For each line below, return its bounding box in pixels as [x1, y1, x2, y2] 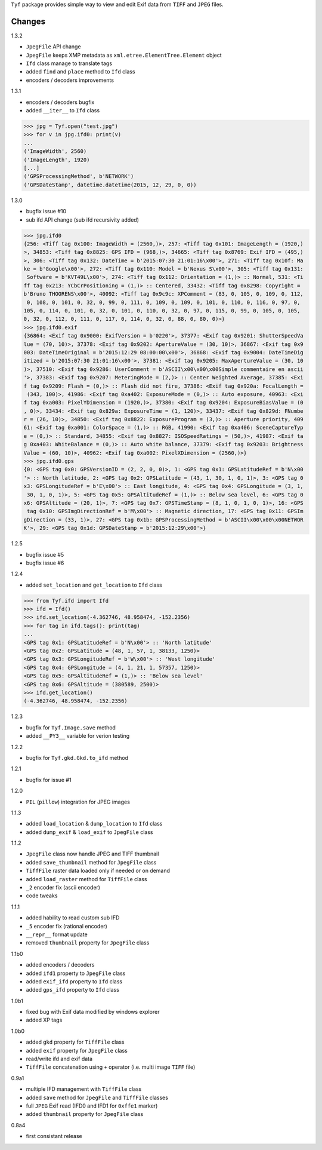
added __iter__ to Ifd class [26, 107, 100, 114]
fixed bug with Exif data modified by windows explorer [26, 1008, 160, 1016]
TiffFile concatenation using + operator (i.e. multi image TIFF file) [26, 1063, 196, 1071]
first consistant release [26, 1133, 83, 1140]
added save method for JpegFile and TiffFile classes [26, 1094, 168, 1101]
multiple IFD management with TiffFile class [26, 1085, 142, 1093]
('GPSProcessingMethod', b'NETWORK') [23, 173, 134, 180]
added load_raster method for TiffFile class [26, 875, 147, 882]
